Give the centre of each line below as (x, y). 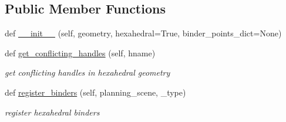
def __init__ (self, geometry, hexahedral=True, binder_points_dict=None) (143, 33)
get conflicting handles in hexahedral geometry (88, 72)
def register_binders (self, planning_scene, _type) (95, 92)
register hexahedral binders (52, 112)
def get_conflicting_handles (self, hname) (80, 52)
